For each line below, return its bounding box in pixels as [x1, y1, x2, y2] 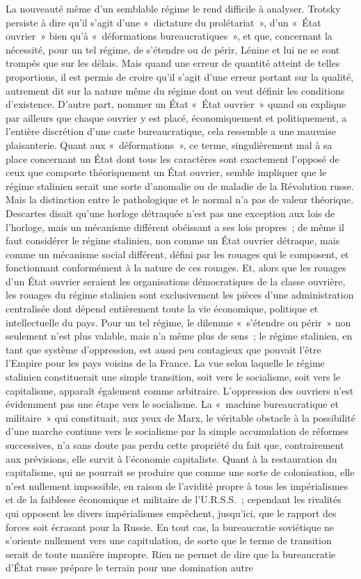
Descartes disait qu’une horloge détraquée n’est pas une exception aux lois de [6, 205, 335, 220]
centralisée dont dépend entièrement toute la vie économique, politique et [6, 301, 319, 316]
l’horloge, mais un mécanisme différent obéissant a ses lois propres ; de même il [6, 219, 344, 234]
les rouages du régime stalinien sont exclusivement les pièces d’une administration [6, 287, 354, 302]
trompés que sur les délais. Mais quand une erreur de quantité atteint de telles [6, 56, 340, 70]
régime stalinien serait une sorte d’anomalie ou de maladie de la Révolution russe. [6, 178, 354, 193]
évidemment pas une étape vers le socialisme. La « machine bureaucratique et [6, 397, 339, 411]
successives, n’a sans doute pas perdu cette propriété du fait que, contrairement [6, 438, 344, 452]
